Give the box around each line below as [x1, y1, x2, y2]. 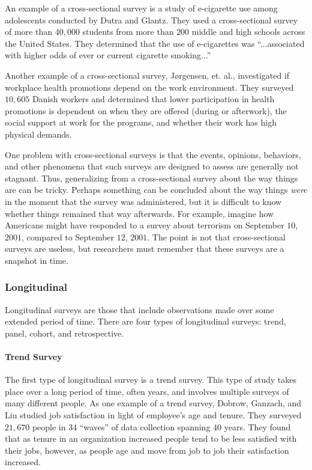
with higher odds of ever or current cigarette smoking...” [5, 49, 211, 61]
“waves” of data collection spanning [79, 420, 211, 433]
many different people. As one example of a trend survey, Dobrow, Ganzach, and [5, 397, 302, 409]
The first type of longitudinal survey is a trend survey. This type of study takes [5, 373, 297, 386]
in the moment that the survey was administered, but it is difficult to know [5, 195, 282, 207]
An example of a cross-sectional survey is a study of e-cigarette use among [5, 2, 278, 14]
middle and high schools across [191, 25, 305, 38]
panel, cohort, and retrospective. [5, 326, 124, 339]
